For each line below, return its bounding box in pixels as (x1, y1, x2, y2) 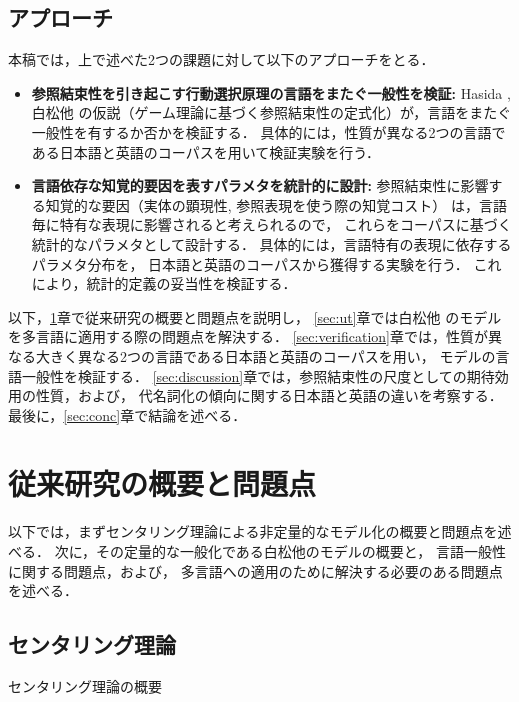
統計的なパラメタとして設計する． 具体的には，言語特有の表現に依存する (31, 233, 512, 254)
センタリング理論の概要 (8, 676, 162, 696)
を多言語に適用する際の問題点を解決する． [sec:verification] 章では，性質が (8, 326, 489, 347)
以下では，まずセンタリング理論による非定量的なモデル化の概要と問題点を (8, 521, 498, 542)
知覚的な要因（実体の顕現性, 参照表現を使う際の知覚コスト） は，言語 (45, 194, 508, 215)
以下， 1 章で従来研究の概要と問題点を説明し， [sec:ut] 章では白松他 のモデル (8, 306, 502, 327)
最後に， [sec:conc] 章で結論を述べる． (8, 404, 247, 425)
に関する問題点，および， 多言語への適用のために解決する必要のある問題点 (8, 560, 503, 581)
